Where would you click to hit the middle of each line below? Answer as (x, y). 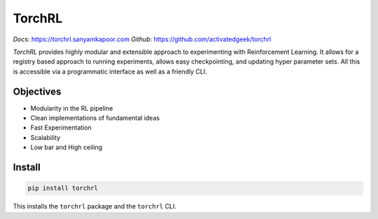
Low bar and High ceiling (66, 148)
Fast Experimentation (61, 128)
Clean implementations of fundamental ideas (95, 118)
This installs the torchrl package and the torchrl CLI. (94, 206)
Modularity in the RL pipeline (72, 108)
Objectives (37, 91)
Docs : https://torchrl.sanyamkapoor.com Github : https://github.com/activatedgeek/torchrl (142, 39)
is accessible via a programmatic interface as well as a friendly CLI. (110, 71)
